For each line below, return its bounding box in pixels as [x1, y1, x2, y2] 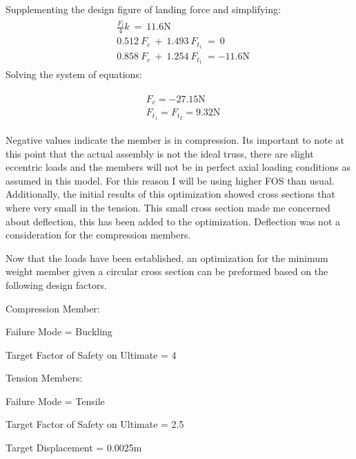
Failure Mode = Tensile [6, 393, 105, 408]
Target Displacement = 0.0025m [6, 440, 142, 455]
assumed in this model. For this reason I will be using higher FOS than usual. [6, 173, 335, 187]
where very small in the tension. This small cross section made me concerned [6, 200, 330, 214]
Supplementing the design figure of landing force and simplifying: [6, 2, 281, 16]
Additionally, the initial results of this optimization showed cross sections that [6, 187, 335, 201]
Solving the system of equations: [6, 66, 142, 81]
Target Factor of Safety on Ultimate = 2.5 [6, 417, 184, 431]
